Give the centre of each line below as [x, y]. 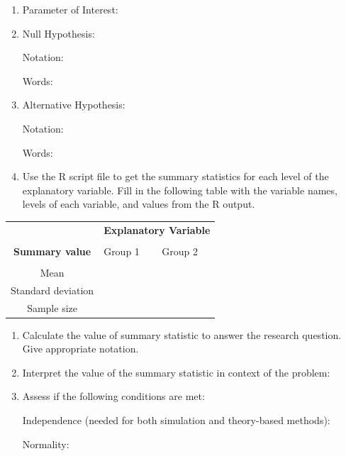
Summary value [52, 251]
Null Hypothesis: [58, 33]
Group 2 [180, 251]
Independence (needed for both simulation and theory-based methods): [176, 420]
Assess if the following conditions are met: [113, 396]
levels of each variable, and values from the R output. [139, 204]
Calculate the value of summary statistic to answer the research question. [182, 334]
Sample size [52, 307]
